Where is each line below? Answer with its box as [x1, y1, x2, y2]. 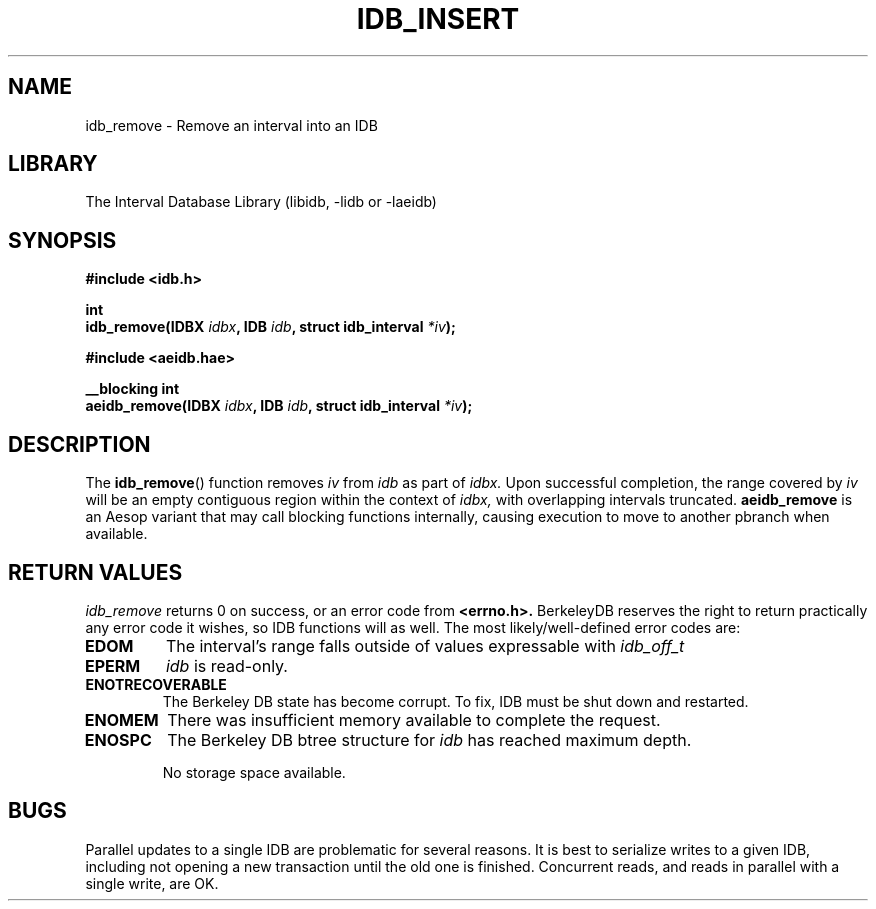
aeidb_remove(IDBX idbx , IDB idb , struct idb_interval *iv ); [85, 397, 473, 415]
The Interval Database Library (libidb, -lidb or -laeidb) [85, 193, 437, 211]
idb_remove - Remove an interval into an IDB [85, 116, 378, 134]
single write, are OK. [85, 874, 219, 892]
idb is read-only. [165, 655, 288, 676]
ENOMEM [84, 709, 159, 730]
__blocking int [85, 380, 180, 398]
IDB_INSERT [356, 2, 520, 36]
